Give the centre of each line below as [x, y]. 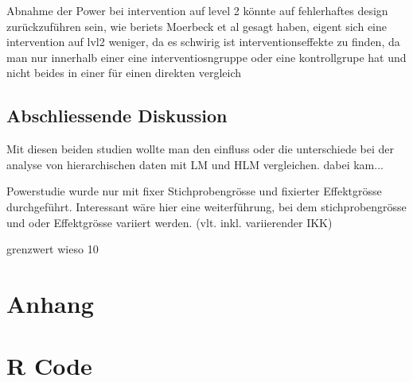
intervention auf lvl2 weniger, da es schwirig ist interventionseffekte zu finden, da [203, 42]
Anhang [50, 303]
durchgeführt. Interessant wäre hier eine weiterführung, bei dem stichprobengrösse [206, 206]
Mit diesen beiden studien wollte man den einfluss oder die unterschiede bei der [201, 149]
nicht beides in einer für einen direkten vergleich [124, 73]
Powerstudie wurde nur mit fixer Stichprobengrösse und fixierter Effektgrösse [194, 191]
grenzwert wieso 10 [53, 249]
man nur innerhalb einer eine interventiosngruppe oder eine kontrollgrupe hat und [206, 57]
